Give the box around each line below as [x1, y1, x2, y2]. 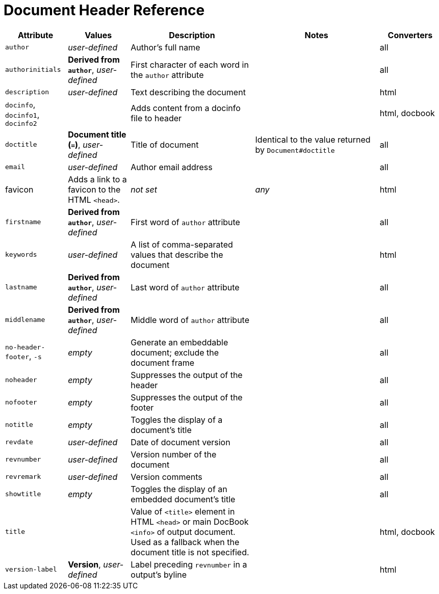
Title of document [131, 139, 199, 150]
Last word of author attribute [131, 282, 240, 292]
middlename [5, 316, 45, 324]
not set [131, 184, 157, 195]
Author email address [131, 161, 213, 172]
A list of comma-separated [131, 239, 233, 250]
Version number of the [131, 449, 217, 460]
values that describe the [131, 249, 223, 260]
